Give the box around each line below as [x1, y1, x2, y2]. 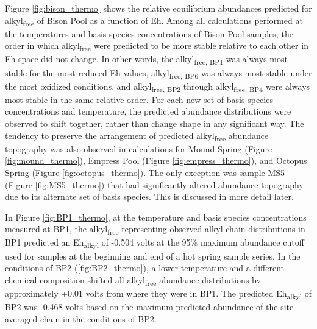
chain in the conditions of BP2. [40, 312, 157, 325]
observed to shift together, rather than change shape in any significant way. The [5, 117, 304, 129]
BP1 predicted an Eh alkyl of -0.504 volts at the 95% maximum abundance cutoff [5, 236, 304, 250]
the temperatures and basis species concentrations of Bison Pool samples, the [5, 27, 293, 40]
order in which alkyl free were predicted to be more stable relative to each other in [5, 39, 308, 54]
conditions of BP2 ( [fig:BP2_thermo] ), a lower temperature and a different [5, 261, 285, 274]
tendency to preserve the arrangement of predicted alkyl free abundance [5, 129, 269, 143]
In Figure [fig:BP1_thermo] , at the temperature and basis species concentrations [5, 210, 307, 223]
